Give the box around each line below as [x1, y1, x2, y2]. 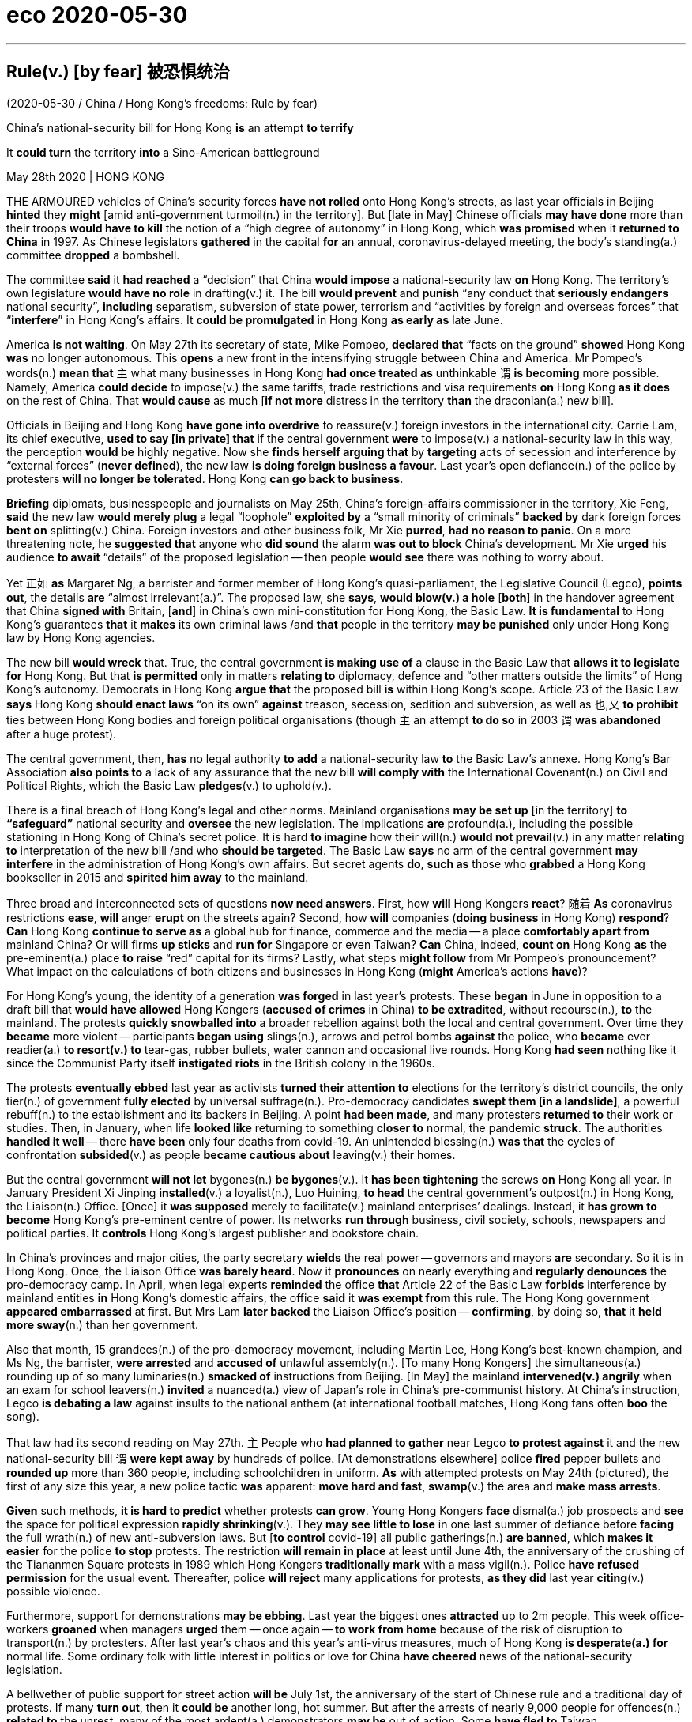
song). [6, 1409, 39, 1423]
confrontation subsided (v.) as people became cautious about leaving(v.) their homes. [6, 1147, 456, 1161]
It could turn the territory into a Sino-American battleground [6, 145, 320, 159]
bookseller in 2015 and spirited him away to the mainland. [6, 870, 309, 884]
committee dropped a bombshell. [6, 247, 180, 262]
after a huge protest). [6, 727, 117, 741]
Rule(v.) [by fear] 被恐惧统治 [6, 62, 230, 82]
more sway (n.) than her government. [6, 1317, 198, 1331]
